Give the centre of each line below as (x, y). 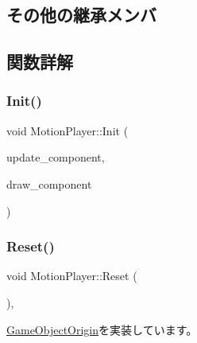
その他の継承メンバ (81, 15)
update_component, (56, 157)
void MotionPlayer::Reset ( (72, 276)
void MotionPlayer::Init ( (68, 130)
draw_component (49, 183)
